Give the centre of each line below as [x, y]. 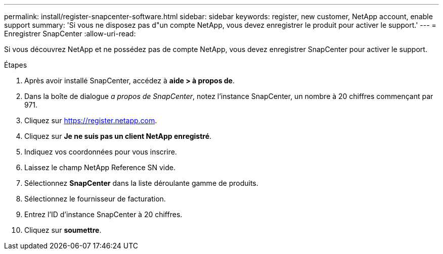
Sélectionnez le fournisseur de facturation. [95, 199]
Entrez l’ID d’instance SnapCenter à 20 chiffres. [103, 214]
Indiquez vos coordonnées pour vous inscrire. [101, 152]
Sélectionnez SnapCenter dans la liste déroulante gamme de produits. [141, 183]
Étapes [16, 65]
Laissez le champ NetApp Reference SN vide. [100, 167]
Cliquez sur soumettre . [63, 230]
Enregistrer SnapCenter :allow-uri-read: [70, 34]
